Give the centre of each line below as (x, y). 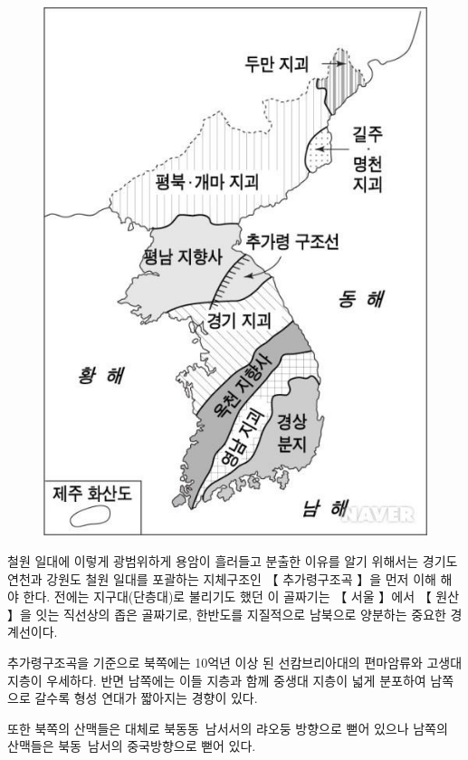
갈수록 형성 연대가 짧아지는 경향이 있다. (146, 698)
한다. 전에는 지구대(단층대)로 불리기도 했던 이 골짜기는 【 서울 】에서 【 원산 (241, 596)
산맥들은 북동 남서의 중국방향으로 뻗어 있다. (132, 746)
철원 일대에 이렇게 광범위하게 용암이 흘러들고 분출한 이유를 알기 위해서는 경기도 (233, 561)
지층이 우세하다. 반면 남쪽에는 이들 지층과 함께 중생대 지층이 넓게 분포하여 (217, 680)
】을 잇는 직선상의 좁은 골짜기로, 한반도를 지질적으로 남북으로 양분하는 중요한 (227, 614)
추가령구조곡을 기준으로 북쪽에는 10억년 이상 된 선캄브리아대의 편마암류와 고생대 (235, 662)
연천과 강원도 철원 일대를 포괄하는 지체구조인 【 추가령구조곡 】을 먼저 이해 (222, 578)
